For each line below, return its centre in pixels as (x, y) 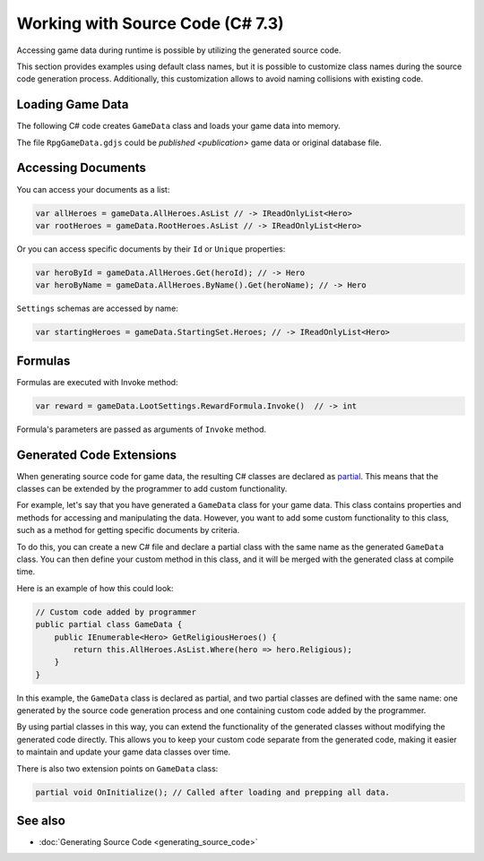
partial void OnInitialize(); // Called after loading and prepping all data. (212, 792)
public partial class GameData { (109, 624)
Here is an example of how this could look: (95, 588)
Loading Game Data (73, 104)
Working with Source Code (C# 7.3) (150, 23)
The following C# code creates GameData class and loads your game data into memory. (178, 126)
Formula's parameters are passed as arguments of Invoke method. (142, 429)
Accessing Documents (82, 168)
